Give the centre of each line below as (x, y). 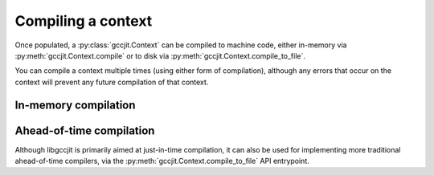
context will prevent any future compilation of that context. (112, 82)
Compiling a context (84, 21)
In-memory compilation (75, 105)
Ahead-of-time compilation (85, 130)
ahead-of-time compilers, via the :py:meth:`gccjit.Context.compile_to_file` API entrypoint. (162, 161)
